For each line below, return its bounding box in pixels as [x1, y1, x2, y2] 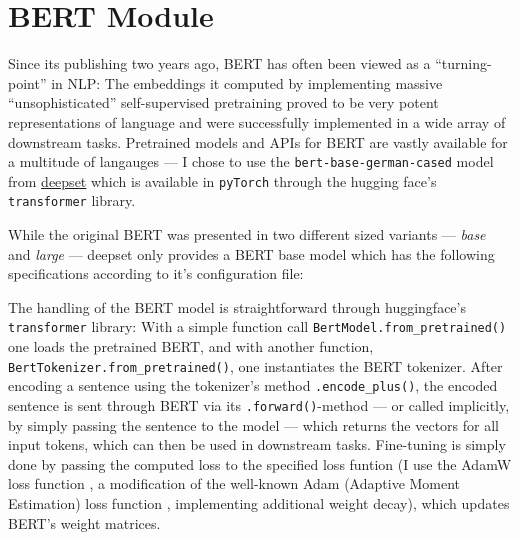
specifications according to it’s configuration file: [8, 263, 304, 284]
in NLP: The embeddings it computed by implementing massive [51, 72, 443, 93]
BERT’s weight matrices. [8, 512, 161, 533]
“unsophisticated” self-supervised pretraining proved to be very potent [8, 92, 439, 113]
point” [8, 72, 47, 93]
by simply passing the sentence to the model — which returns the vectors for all [8, 414, 499, 435]
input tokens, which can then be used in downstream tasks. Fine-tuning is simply [8, 434, 506, 455]
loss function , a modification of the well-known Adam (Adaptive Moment [8, 473, 461, 494]
